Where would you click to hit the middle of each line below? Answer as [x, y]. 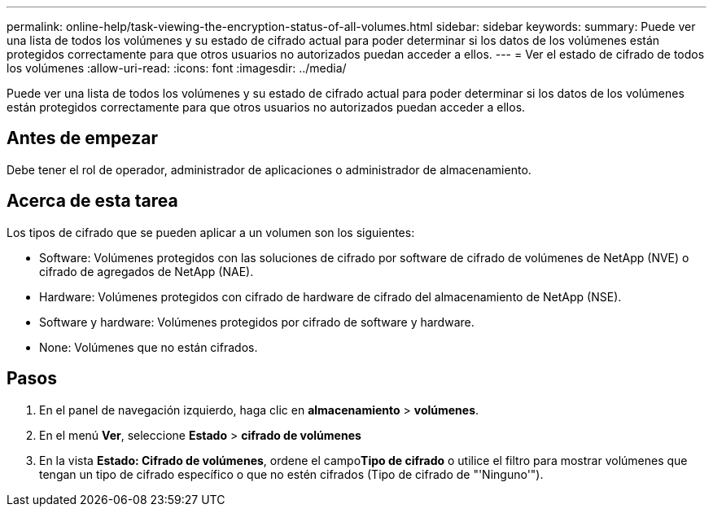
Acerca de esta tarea [92, 201]
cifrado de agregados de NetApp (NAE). [147, 271]
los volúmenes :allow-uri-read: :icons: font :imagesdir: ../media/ [177, 68]
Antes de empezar [82, 138]
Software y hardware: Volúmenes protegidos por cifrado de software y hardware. [257, 322]
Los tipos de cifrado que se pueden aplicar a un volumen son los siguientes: [211, 232]
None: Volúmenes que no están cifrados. [149, 347]
